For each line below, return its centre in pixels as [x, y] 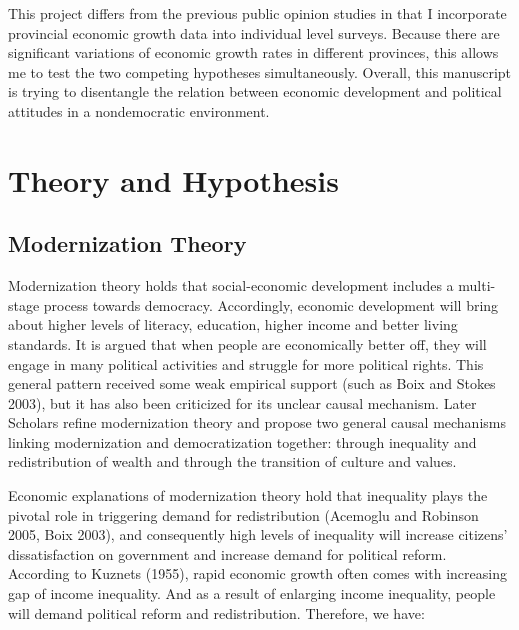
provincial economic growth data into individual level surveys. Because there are [254, 32]
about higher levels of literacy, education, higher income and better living [233, 324]
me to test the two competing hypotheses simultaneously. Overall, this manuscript [260, 71]
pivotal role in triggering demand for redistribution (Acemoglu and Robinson [243, 514]
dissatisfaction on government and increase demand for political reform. [227, 553]
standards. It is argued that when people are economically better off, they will [247, 343]
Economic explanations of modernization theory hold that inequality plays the [248, 495]
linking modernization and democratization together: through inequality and [242, 441]
